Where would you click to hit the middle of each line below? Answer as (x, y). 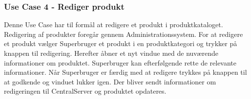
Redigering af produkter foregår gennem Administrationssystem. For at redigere (124, 34)
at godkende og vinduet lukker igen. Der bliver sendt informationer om (110, 81)
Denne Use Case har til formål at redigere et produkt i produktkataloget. (114, 25)
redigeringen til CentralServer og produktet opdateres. (85, 91)
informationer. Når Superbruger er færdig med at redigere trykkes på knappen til (125, 72)
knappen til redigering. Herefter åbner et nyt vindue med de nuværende (111, 53)
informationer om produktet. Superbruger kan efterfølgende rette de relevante (120, 62)
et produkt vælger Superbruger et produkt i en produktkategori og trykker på (121, 43)
